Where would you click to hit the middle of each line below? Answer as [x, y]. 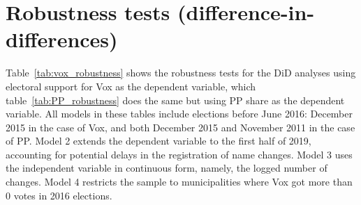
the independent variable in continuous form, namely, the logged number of [167, 168]
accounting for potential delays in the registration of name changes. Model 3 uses [179, 154]
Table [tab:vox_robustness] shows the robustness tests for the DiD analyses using [181, 73]
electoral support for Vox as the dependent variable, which [131, 86]
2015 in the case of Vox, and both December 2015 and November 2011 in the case [180, 127]
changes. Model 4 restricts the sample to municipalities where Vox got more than [179, 182]
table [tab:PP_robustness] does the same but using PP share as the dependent [175, 100]
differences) [62, 39]
